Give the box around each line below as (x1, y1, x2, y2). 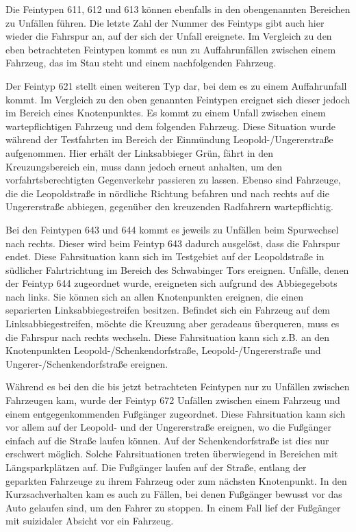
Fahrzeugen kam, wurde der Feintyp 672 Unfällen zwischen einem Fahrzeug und (5, 393, 340, 407)
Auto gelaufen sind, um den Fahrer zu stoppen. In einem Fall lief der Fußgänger (5, 500, 341, 514)
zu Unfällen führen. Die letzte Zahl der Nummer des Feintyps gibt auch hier (5, 15, 325, 29)
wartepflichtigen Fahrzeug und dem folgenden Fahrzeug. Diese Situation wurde (5, 118, 335, 133)
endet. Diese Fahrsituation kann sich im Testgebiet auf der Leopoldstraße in (5, 249, 325, 264)
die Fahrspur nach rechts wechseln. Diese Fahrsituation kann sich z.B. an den (5, 329, 330, 344)
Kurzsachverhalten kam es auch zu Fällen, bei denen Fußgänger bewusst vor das (5, 487, 342, 501)
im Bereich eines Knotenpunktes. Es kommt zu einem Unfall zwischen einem (5, 105, 326, 120)
